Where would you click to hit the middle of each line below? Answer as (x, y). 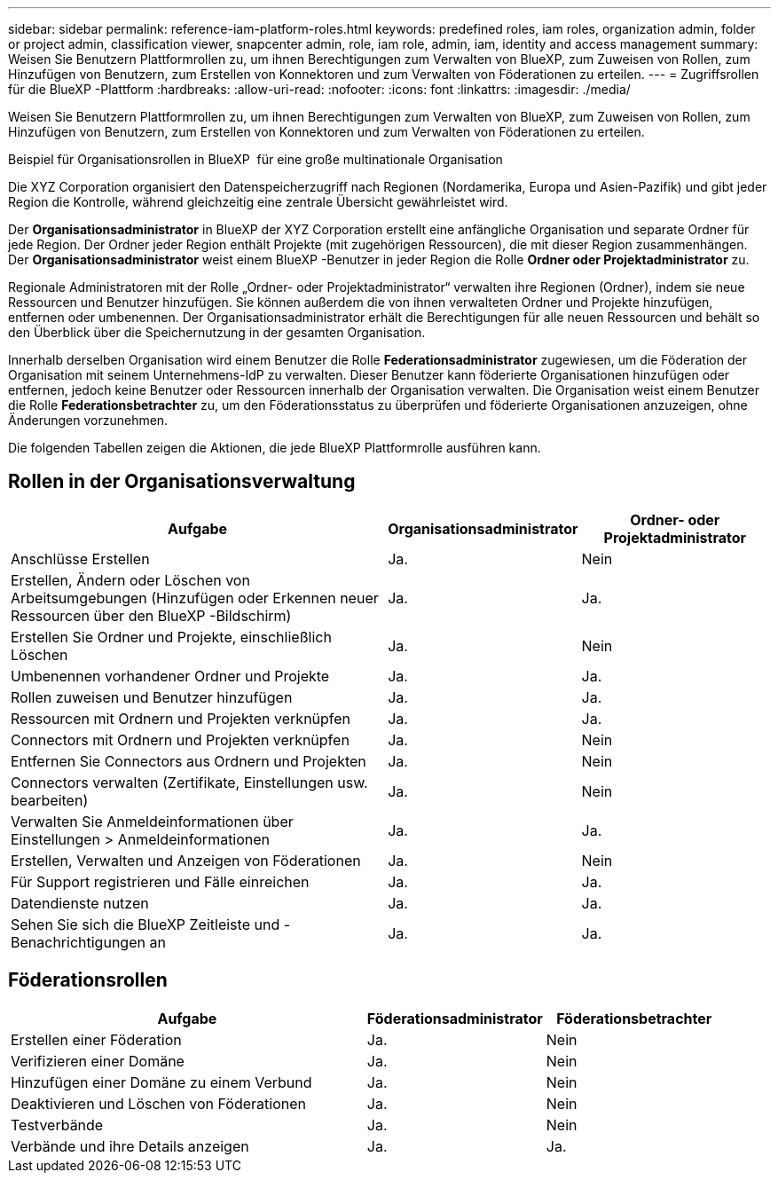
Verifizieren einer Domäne (98, 1061)
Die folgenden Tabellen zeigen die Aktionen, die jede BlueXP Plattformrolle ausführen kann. (275, 448)
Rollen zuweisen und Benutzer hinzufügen (152, 697)
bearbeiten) (50, 800)
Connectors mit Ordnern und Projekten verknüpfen (180, 739)
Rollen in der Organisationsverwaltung (182, 482)
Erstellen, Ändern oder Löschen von (130, 580)
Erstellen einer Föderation (96, 1039)
